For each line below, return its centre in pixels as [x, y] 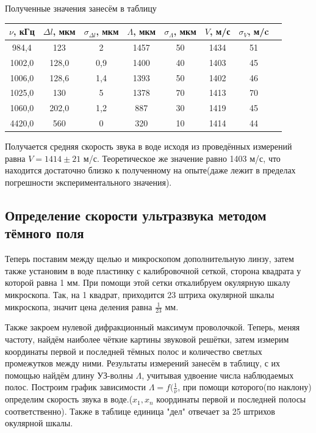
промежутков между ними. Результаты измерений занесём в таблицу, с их [143, 363]
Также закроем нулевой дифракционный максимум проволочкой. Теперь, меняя [153, 327]
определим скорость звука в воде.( [69, 399]
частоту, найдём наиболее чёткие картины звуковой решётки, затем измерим [147, 339]
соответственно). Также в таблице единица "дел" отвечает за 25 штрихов [140, 411]
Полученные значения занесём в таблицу [81, 8]
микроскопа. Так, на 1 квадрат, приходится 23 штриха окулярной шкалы [140, 294]
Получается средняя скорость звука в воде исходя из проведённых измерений [149, 146]
